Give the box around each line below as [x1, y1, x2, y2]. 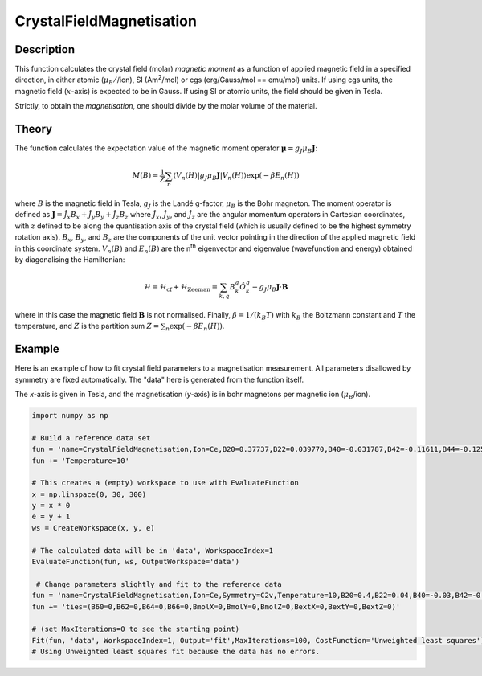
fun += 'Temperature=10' [31, 456, 130, 465]
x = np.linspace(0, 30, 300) [31, 490, 147, 498]
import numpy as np [31, 411, 108, 420]
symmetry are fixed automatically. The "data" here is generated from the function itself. [14, 375, 304, 384]
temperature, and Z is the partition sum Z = [14, 322, 160, 331]
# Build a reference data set [31, 433, 151, 442]
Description [14, 43, 76, 56]
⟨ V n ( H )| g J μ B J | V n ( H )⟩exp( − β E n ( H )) [173, 171, 300, 182]
